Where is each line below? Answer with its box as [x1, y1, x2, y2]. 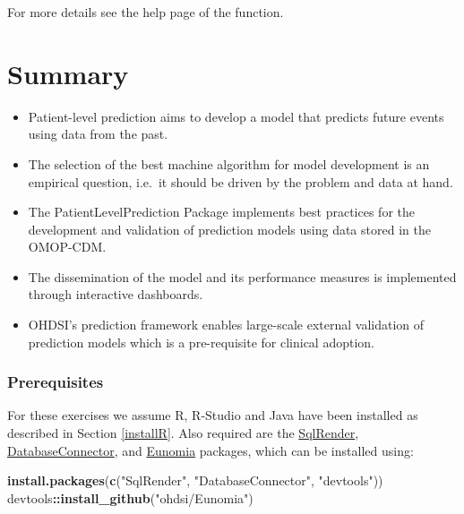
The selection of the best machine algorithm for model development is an [28, 154, 430, 173]
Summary [7, 55, 129, 91]
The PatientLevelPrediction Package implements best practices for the [28, 202, 415, 221]
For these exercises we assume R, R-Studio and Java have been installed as [7, 406, 418, 424]
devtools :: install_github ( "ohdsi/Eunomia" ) [7, 488, 253, 507]
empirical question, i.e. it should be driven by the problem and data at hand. [28, 172, 453, 191]
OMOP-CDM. [28, 237, 107, 256]
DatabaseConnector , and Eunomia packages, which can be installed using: [7, 441, 414, 459]
